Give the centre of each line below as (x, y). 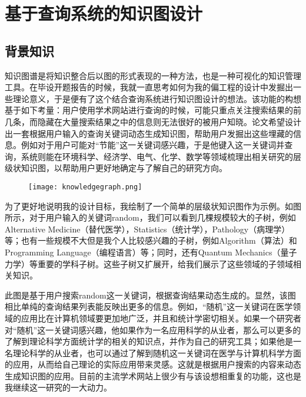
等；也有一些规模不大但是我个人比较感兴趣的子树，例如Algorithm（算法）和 (151, 240)
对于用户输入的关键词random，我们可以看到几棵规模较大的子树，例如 (162, 217)
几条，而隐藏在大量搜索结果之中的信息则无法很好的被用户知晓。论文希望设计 (153, 121)
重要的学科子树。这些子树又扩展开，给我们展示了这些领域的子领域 (165, 263)
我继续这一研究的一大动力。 (58, 387)
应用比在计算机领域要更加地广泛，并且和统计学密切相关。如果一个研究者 (161, 318)
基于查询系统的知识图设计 (104, 13)
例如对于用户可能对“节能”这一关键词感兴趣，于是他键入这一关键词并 (153, 145)
